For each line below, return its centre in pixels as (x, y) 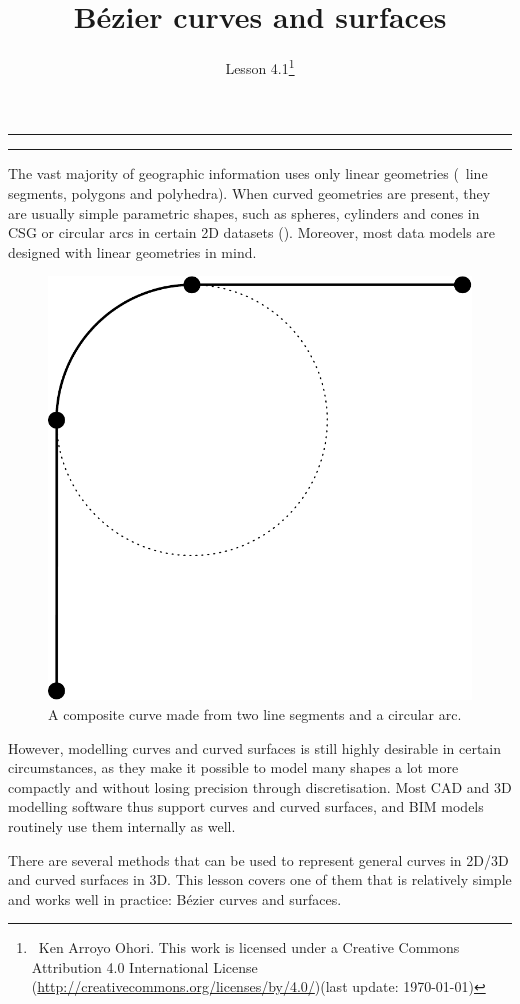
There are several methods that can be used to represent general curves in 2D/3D (258, 859)
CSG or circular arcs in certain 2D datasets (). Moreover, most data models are (252, 232)
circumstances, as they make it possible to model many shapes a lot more (233, 767)
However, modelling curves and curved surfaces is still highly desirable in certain (255, 747)
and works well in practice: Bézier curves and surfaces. (175, 898)
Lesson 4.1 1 (260, 66)
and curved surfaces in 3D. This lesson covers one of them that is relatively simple (260, 879)
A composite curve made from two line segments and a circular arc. (255, 713)
